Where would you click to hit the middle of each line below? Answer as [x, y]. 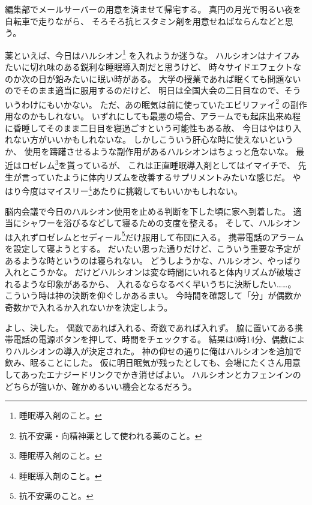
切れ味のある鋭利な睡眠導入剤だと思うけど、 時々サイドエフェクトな [165, 67]
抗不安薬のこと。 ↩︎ [56, 496]
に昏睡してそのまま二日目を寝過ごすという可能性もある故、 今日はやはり [149, 127]
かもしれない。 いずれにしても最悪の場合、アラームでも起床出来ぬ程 [165, 116]
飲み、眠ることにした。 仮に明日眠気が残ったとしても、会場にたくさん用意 [153, 363]
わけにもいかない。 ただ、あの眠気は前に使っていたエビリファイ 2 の [156, 103]
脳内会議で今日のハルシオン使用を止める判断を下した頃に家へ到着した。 [148, 211]
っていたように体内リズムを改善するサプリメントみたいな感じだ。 [160, 177]
